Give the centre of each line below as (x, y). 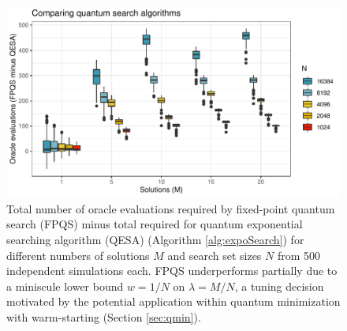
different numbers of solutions (78, 255)
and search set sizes (215, 255)
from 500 (299, 255)
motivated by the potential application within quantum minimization (173, 301)
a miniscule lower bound (65, 286)
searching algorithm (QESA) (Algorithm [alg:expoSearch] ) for (155, 239)
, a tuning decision (279, 286)
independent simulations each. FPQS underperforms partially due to (172, 271)
